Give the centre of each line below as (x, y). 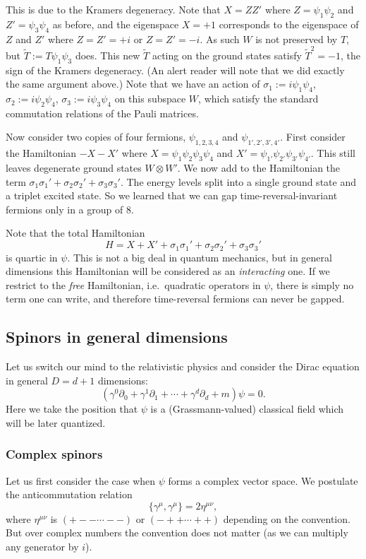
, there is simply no (312, 284)
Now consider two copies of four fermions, (96, 137)
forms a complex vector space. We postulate (263, 480)
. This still (333, 153)
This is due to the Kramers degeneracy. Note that (113, 9)
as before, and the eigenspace (116, 24)
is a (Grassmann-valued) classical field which (247, 409)
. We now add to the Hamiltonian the (259, 168)
